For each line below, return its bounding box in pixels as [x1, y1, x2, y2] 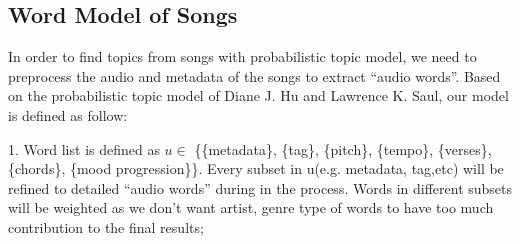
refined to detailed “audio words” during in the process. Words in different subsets [8, 177, 513, 198]
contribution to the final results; [8, 216, 204, 237]
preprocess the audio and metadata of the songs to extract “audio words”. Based [8, 65, 501, 86]
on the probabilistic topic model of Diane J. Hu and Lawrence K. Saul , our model [8, 85, 509, 106]
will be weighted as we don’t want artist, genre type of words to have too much [8, 197, 494, 218]
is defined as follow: [8, 104, 128, 125]
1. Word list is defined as [8, 138, 160, 159]
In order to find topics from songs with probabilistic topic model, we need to [8, 46, 477, 67]
